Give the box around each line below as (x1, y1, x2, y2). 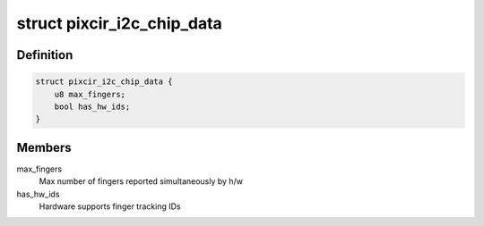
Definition (16, 47, 73, 63)
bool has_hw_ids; (54, 101, 131, 112)
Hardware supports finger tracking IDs (39, 201, 181, 212)
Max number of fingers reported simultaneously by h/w (39, 176, 244, 187)
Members (16, 139, 72, 155)
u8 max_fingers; (54, 89, 125, 99)
